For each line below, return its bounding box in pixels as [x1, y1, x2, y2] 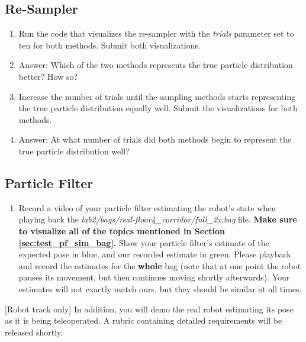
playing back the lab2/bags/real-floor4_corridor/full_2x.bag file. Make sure [18, 213, 297, 225]
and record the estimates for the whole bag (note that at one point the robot [18, 259, 301, 272]
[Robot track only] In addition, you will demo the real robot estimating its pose [5, 302, 294, 315]
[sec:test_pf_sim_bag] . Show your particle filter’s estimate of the [18, 236, 269, 249]
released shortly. [5, 325, 63, 338]
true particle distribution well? [18, 144, 130, 157]
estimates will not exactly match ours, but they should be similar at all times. [18, 282, 302, 295]
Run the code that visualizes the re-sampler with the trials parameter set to [18, 27, 294, 40]
